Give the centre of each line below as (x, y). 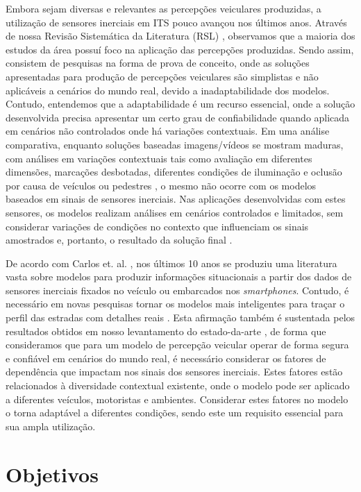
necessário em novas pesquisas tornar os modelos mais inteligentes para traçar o (175, 304)
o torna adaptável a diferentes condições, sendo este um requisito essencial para (175, 413)
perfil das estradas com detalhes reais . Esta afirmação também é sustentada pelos (180, 317)
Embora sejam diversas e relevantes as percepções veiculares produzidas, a (163, 8)
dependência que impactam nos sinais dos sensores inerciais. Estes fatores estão (174, 372)
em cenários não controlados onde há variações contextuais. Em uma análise (168, 131)
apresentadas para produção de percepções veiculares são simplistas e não (162, 76)
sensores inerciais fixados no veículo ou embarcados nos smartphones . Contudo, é (177, 290)
